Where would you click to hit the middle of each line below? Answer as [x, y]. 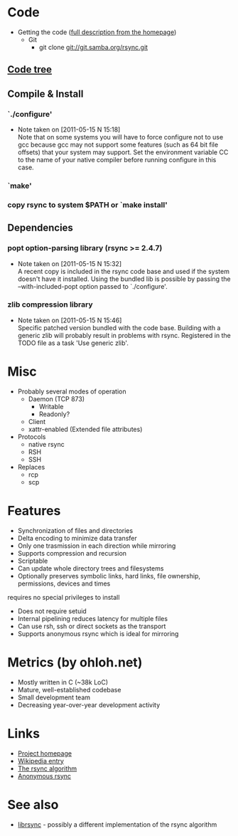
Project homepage [45, 753]
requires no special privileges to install [64, 597]
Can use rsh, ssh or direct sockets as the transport [92, 626]
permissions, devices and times [64, 583]
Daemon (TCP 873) [56, 398]
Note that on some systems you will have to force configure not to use [120, 137]
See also [33, 804]
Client [37, 421]
